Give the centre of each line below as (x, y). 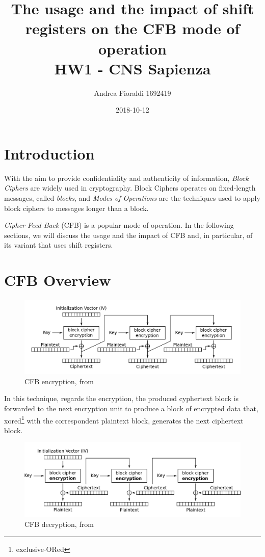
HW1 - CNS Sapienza (132, 68)
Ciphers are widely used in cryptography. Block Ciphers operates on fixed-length (130, 188)
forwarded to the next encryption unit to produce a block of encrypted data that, (131, 408)
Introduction (49, 153)
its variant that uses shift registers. (59, 245)
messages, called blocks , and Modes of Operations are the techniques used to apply (132, 198)
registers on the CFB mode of (132, 28)
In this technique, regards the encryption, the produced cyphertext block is (122, 398)
